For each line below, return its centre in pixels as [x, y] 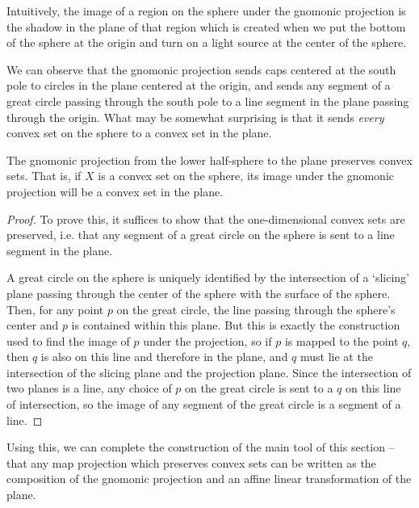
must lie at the [337, 357]
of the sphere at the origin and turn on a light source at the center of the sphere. [207, 42]
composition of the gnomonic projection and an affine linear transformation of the [209, 479]
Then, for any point [55, 309]
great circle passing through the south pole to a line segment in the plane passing [208, 101]
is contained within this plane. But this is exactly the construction [236, 325]
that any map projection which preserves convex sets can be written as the [191, 462]
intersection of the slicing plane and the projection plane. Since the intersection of [209, 372]
